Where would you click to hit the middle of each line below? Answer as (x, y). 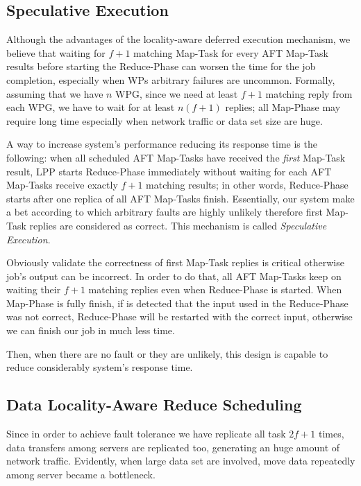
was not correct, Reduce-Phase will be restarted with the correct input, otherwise (179, 316)
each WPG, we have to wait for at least (91, 107)
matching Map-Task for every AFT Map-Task (231, 52)
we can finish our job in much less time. (91, 330)
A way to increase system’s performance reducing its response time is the (162, 144)
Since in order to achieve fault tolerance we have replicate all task (146, 434)
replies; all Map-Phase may (283, 107)
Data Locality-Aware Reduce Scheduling (154, 405)
